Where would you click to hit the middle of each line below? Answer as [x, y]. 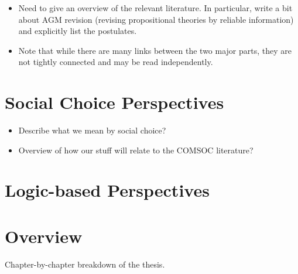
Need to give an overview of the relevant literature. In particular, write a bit [155, 8]
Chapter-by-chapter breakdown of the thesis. [85, 264]
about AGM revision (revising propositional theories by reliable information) [156, 19]
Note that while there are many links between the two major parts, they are [155, 50]
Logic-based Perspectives [107, 190]
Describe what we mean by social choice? [92, 130]
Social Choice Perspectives [114, 102]
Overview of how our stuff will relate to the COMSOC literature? [136, 150]
